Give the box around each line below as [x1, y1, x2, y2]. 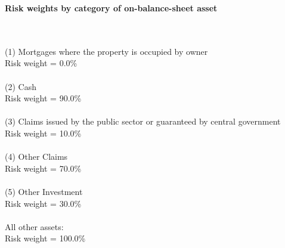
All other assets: [5, 220, 64, 232]
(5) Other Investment [5, 185, 83, 197]
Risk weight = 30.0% [5, 197, 82, 209]
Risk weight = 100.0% [5, 232, 86, 244]
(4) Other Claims [5, 150, 68, 163]
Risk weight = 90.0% [5, 92, 82, 104]
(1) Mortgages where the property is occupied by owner [5, 45, 208, 57]
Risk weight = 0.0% [5, 57, 78, 69]
